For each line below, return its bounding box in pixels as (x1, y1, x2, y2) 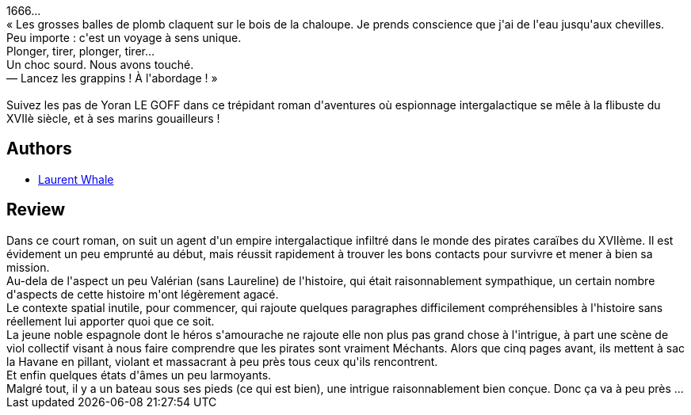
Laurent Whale (38, 172, 114, 186)
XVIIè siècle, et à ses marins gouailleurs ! (6, 112, 220, 125)
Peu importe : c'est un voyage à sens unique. (6, 31, 242, 44)
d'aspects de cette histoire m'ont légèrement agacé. (6, 287, 279, 301)
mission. (6, 260, 50, 274)
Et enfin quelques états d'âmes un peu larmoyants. (6, 367, 272, 382)
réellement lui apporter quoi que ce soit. (6, 314, 215, 328)
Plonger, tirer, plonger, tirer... (6, 44, 155, 58)
